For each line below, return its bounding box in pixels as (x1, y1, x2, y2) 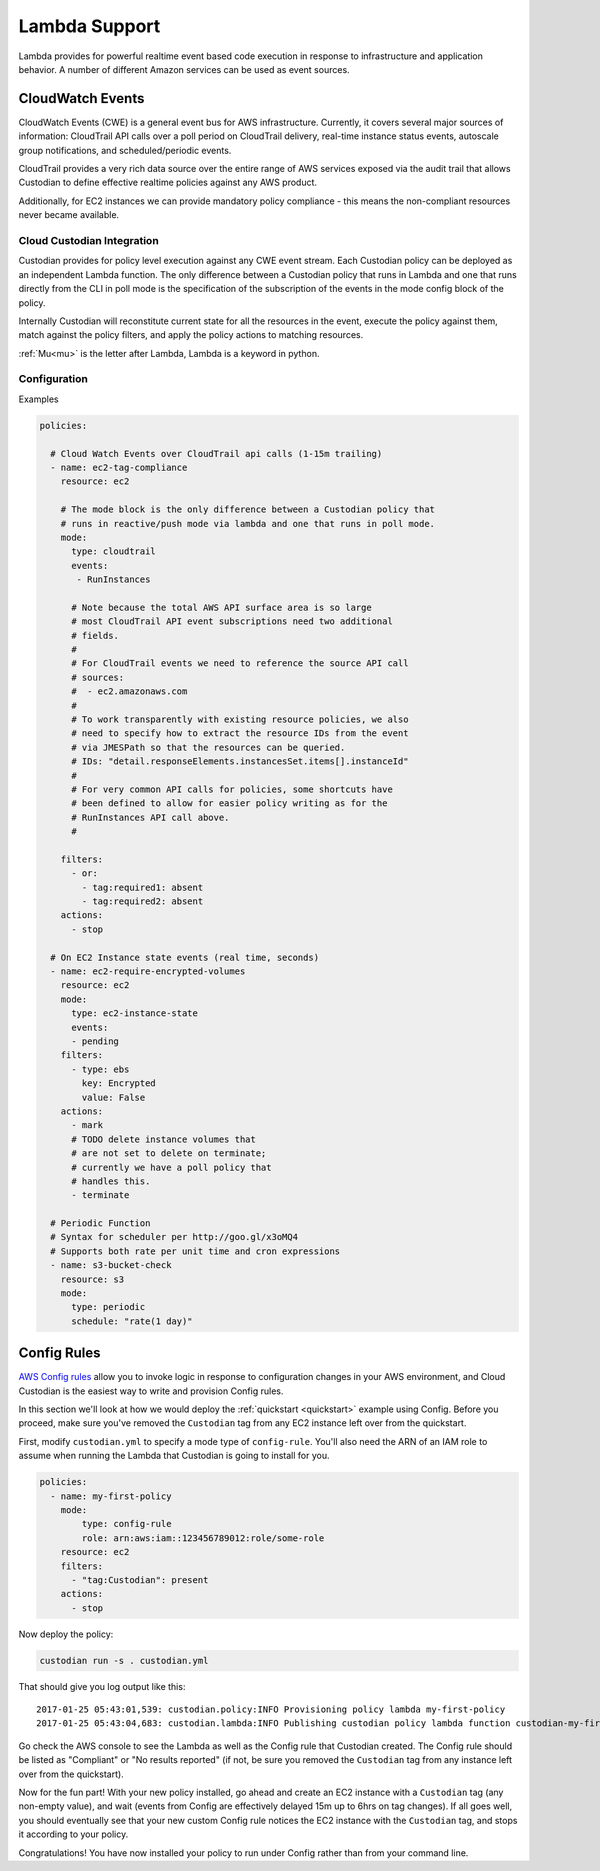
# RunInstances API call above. (71, 811, 230, 823)
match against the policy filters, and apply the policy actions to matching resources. (18, 329, 364, 341)
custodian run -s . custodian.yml (39, 1655, 209, 1666)
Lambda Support (18, 15, 161, 37)
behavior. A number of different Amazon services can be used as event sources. (18, 63, 350, 75)
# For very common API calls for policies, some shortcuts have (71, 783, 394, 795)
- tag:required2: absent (81, 896, 204, 907)
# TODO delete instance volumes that (71, 1133, 257, 1145)
